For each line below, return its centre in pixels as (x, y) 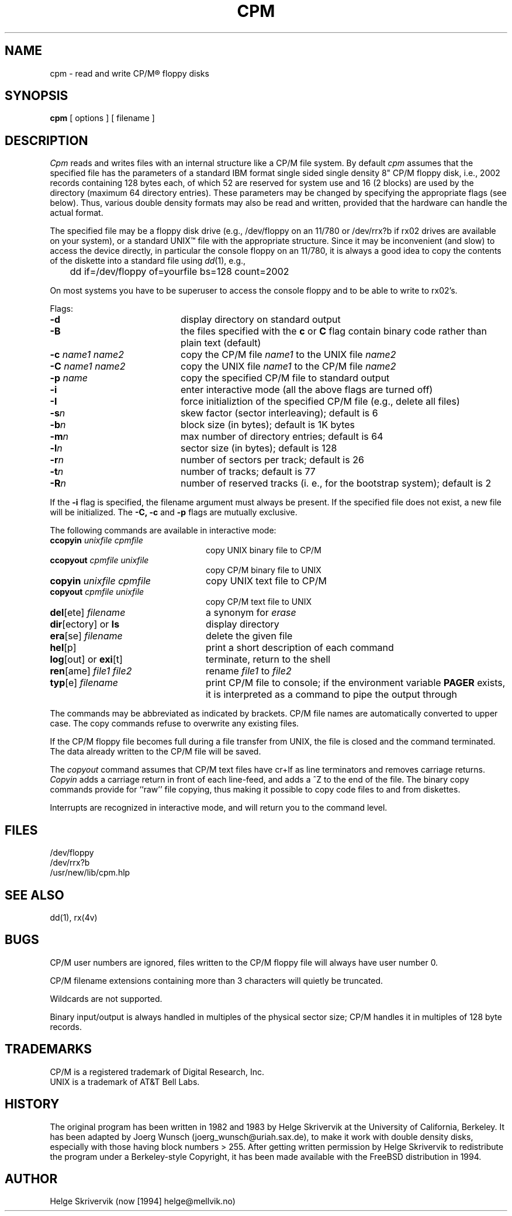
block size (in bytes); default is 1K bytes (268, 425)
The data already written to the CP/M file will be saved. (155, 752)
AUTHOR (31, 1179)
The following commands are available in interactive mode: (163, 531)
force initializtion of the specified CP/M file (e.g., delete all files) (320, 402)
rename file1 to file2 (248, 671)
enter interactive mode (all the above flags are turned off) (307, 390)
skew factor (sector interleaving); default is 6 (279, 413)
